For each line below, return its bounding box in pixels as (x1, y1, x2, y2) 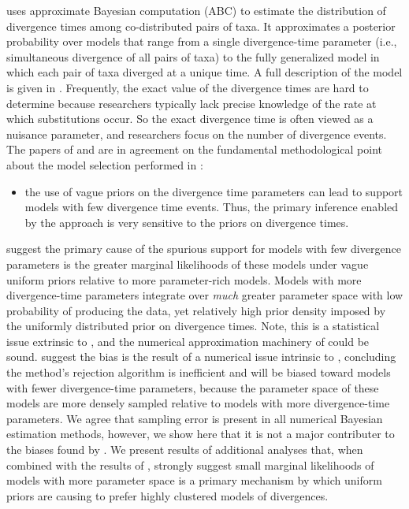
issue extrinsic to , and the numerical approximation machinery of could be (6, 333, 370, 349)
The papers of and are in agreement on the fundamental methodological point (6, 141, 383, 158)
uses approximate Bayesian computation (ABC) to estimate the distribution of (6, 2, 386, 18)
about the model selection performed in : (6, 156, 203, 173)
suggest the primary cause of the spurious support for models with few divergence (6, 240, 401, 257)
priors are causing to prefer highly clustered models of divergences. (6, 487, 329, 503)
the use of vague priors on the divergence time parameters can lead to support (24, 183, 403, 199)
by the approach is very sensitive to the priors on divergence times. (24, 214, 349, 230)
